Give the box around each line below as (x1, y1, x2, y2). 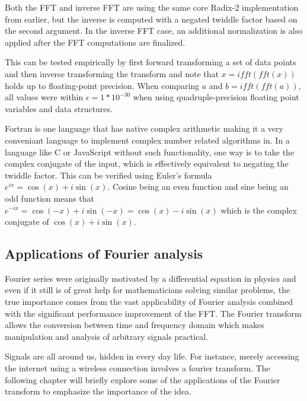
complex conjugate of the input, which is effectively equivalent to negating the (5, 157, 289, 170)
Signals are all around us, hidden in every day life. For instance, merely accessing (5, 350, 299, 362)
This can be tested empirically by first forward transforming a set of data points (5, 56, 296, 68)
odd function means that (5, 192, 94, 204)
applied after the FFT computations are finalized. (5, 36, 186, 48)
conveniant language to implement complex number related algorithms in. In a (5, 133, 290, 146)
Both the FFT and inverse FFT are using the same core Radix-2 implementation (5, 1, 299, 13)
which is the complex (220, 203, 297, 216)
